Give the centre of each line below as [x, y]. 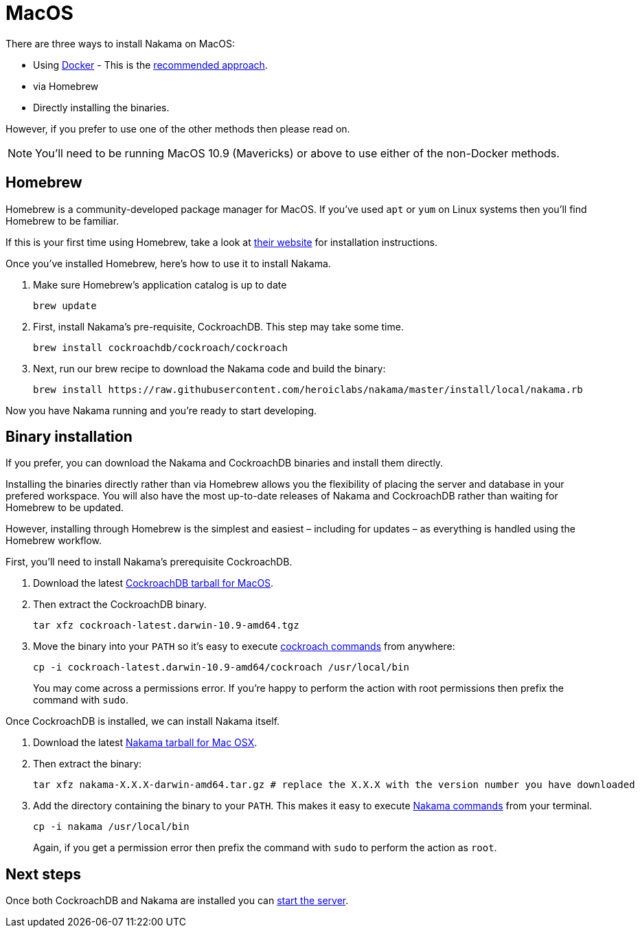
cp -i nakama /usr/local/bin [111, 827]
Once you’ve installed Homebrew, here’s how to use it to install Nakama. [168, 263]
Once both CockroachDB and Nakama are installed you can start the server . [177, 901]
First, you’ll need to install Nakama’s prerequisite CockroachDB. [149, 562]
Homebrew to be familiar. [62, 221]
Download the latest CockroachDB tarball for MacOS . [153, 583]
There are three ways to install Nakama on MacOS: [120, 43]
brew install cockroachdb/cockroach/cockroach [160, 347]
